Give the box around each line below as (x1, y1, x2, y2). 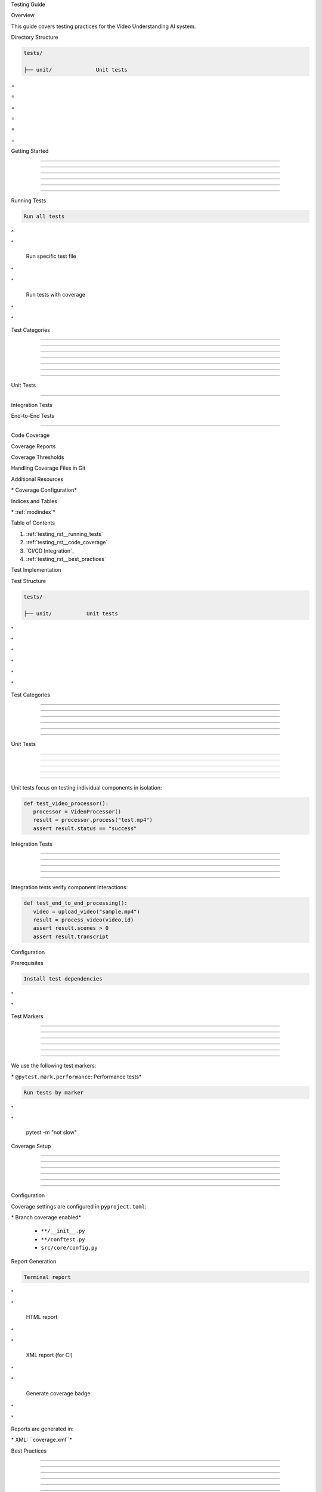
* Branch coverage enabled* (11, 1213, 82, 1220)
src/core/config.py (41, 1244, 98, 1251)
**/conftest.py (41, 1236, 86, 1243)
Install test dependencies (23, 976, 103, 982)
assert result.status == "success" (33, 825, 137, 832)
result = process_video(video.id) (33, 916, 134, 923)
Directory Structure (11, 33, 58, 41)
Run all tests (23, 212, 65, 220)
